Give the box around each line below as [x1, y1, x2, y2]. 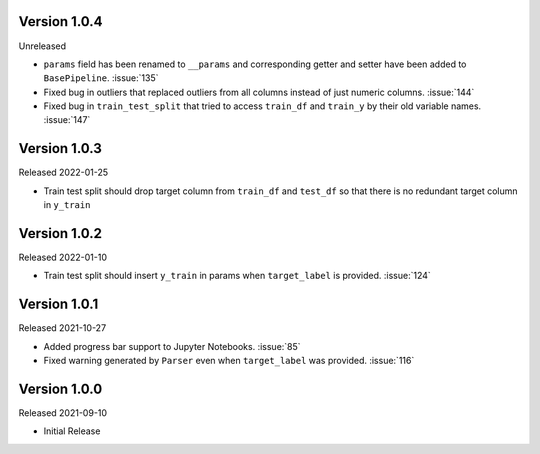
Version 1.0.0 [18, 380, 103, 397]
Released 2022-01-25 [18, 166, 109, 179]
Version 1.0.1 [18, 296, 99, 313]
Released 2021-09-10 [18, 407, 108, 419]
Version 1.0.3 [18, 140, 102, 157]
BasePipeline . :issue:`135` [43, 72, 159, 84]
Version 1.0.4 [18, 13, 104, 30]
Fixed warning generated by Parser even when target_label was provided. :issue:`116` [43, 355, 415, 367]
